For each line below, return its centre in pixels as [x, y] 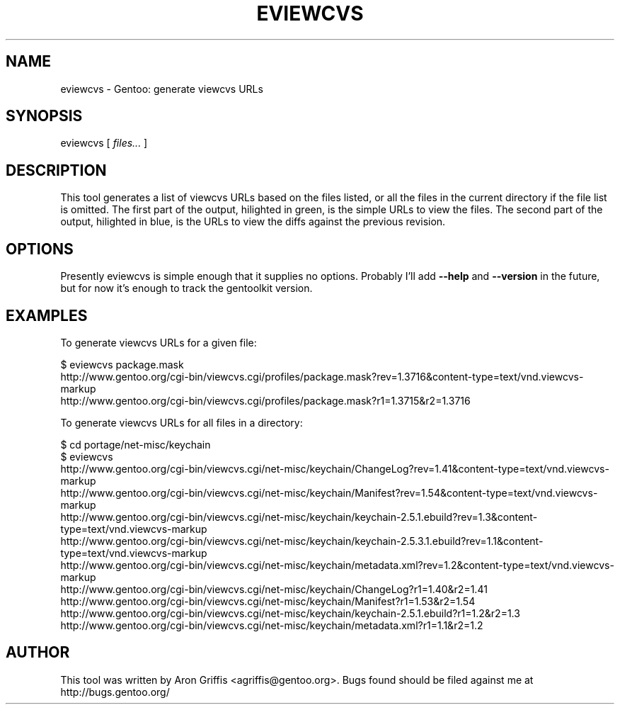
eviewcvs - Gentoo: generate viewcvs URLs [162, 89]
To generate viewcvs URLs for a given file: [159, 342]
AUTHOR [38, 653]
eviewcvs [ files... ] [104, 143]
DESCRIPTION [56, 170]
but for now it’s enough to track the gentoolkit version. [186, 288]
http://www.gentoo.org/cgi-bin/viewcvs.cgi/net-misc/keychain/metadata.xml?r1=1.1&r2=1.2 [272, 625]
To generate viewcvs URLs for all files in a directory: [182, 422]
